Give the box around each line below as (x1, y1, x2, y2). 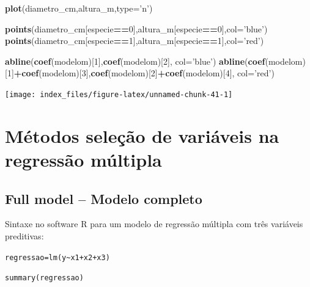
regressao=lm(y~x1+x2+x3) (5, 253, 110, 262)
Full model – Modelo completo (5, 189, 202, 208)
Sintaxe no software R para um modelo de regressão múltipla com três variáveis (5, 217, 303, 230)
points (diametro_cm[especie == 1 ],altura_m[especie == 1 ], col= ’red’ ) (5, 34, 264, 47)
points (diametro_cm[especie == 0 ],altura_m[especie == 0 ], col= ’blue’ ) (5, 22, 268, 35)
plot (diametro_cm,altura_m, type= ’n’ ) (5, 2, 153, 14)
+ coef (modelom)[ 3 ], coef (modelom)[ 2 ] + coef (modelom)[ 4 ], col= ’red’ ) (13, 67, 275, 79)
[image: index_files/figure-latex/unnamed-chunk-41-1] (5, 90, 233, 99)
